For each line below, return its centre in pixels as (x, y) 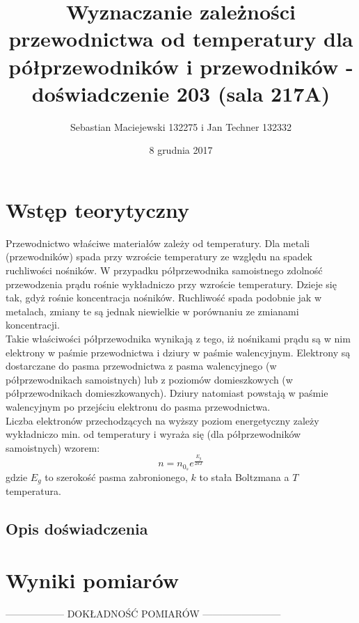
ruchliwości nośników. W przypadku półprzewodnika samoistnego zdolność (164, 270)
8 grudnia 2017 (181, 150)
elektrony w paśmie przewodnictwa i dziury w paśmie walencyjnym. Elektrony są (178, 352)
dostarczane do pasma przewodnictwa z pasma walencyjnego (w (141, 366)
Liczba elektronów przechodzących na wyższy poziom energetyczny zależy (162, 420)
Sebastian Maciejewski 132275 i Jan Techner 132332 (181, 126)
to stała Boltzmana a (244, 476)
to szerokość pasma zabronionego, (116, 476)
